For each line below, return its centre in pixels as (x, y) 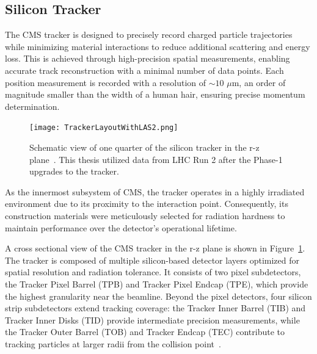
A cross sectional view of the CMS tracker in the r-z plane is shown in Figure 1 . (155, 248)
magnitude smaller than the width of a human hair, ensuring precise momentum (155, 94)
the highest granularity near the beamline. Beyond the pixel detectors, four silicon (158, 296)
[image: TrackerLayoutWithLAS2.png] (104, 128)
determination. (32, 106)
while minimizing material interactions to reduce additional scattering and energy (158, 46)
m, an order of (259, 82)
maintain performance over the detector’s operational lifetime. (121, 227)
